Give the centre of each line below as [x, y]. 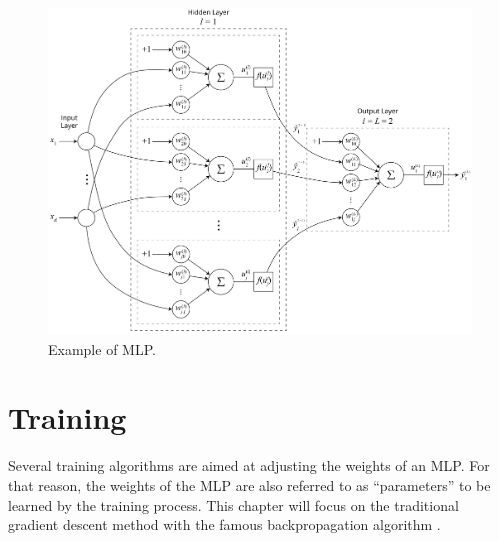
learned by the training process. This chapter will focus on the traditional [233, 504]
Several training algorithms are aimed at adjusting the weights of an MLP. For [249, 465]
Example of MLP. [102, 348]
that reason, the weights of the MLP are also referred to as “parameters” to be [249, 484]
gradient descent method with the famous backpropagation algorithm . [224, 524]
